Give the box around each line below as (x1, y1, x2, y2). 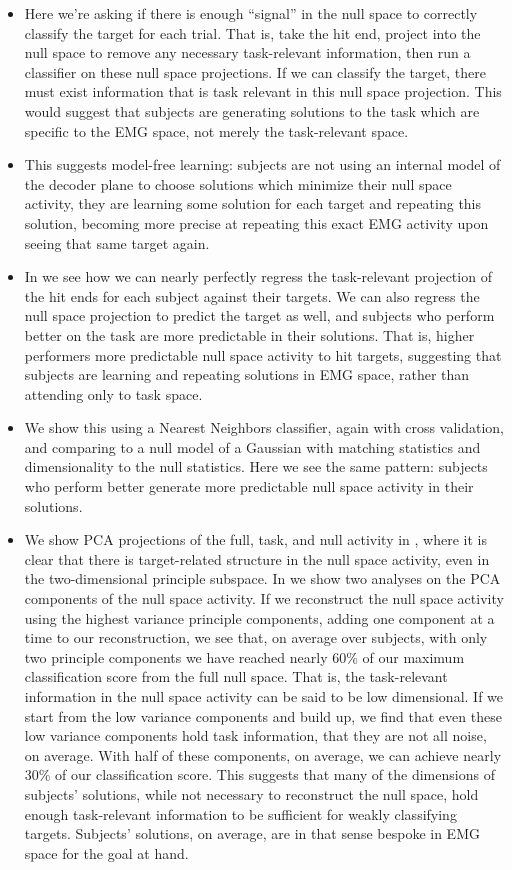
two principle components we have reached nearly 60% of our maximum (24, 646, 465, 667)
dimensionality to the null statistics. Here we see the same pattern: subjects (24, 456, 488, 477)
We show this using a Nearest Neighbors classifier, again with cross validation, (24, 417, 504, 438)
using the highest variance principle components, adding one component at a (24, 607, 495, 628)
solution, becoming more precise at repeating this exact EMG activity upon (24, 212, 489, 233)
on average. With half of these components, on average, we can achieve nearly (24, 744, 502, 765)
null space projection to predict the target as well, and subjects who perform (24, 305, 495, 326)
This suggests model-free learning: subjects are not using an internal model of (24, 154, 501, 175)
